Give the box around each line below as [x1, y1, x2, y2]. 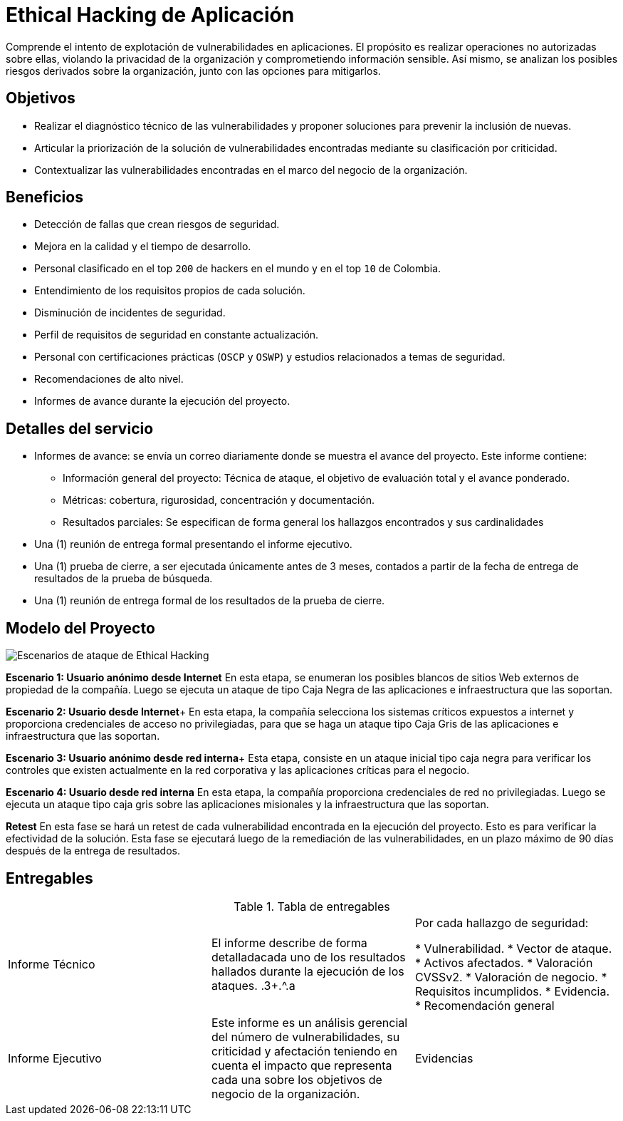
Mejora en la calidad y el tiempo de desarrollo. [34, 240, 251, 253]
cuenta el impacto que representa [211, 1058, 392, 1073]
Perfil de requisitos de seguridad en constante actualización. [34, 329, 319, 341]
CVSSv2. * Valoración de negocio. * [414, 969, 607, 984]
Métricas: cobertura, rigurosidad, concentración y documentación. [63, 494, 375, 507]
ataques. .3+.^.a [211, 978, 295, 993]
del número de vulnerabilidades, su [211, 1029, 400, 1044]
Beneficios [6, 188, 83, 207]
